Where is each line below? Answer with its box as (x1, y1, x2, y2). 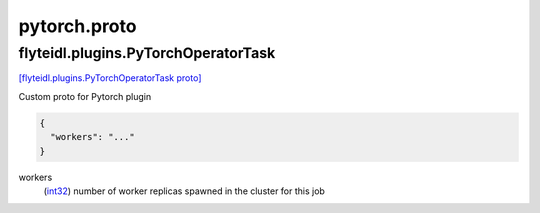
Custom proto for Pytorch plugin (18, 90, 152, 102)
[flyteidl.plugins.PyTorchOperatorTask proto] (18, 72, 202, 84)
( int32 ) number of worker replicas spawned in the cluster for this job (43, 185, 325, 197)
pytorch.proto (18, 15, 137, 37)
